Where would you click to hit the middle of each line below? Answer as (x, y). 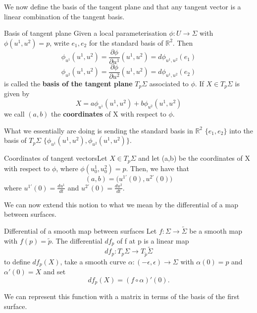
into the (241, 130)
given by (17, 94)
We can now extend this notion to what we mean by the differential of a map (121, 204)
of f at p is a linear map (153, 240)
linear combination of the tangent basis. (64, 16)
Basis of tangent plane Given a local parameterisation (85, 33)
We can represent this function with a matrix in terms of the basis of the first (122, 296)
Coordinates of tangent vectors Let (56, 158)
